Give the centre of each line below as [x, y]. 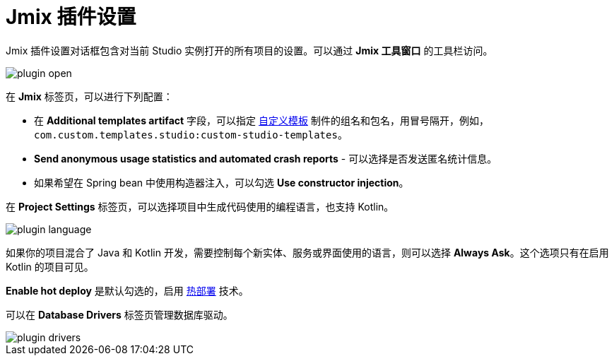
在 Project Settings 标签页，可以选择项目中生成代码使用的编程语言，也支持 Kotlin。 [200, 206]
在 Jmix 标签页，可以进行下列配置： [89, 96]
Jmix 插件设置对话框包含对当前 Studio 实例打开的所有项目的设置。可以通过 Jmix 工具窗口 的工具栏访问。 [249, 50]
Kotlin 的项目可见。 [50, 266]
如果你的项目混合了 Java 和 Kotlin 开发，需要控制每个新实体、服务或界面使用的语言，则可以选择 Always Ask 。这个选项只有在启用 [307, 252]
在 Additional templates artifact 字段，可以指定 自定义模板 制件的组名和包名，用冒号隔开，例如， [261, 120]
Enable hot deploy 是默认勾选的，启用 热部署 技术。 [127, 290]
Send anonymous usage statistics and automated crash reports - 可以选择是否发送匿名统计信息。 [266, 158]
